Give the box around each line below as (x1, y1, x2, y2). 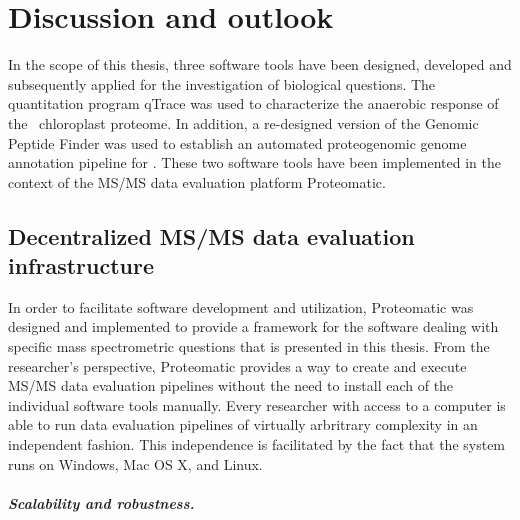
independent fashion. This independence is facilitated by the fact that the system (8, 434, 506, 455)
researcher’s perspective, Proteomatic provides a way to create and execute (8, 355, 467, 376)
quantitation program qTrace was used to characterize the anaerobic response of (8, 93, 499, 114)
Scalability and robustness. (8, 492, 195, 513)
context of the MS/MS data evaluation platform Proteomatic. (8, 171, 386, 192)
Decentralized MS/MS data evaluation (8, 220, 415, 251)
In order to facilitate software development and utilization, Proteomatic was (8, 296, 474, 317)
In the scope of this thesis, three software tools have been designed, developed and (8, 54, 512, 75)
